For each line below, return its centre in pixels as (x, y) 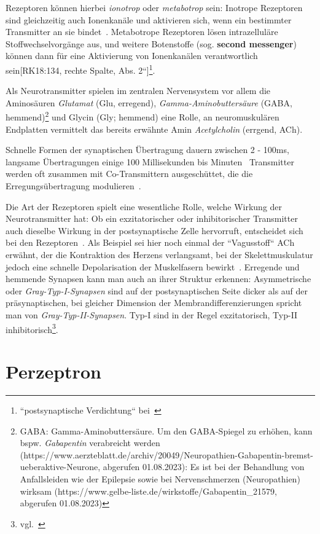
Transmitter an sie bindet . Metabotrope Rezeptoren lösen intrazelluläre (142, 32)
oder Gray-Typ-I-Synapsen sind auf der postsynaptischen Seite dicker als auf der (157, 290)
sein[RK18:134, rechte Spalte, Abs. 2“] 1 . (80, 69)
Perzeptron (53, 371)
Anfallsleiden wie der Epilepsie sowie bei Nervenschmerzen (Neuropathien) (160, 478)
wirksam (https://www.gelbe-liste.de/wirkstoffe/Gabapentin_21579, (148, 491)
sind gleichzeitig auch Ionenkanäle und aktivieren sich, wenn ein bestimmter (149, 19)
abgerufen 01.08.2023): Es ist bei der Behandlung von (204, 467)
